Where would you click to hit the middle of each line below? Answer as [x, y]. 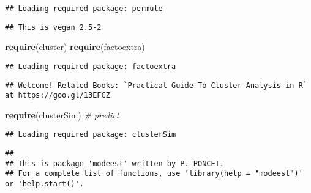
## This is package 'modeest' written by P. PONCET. [114, 163]
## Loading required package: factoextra [91, 66]
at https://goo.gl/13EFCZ [58, 96]
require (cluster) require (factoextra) [75, 47]
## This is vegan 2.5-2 [53, 27]
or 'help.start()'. [44, 184]
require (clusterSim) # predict [62, 115]
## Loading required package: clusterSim [91, 135]
